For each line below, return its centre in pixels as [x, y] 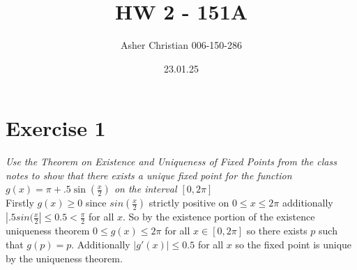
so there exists [277, 231]
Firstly [20, 203]
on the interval [145, 189]
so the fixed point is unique [294, 245]
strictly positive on [189, 203]
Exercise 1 [56, 128]
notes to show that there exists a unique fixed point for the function [149, 175]
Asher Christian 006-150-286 [181, 45]
